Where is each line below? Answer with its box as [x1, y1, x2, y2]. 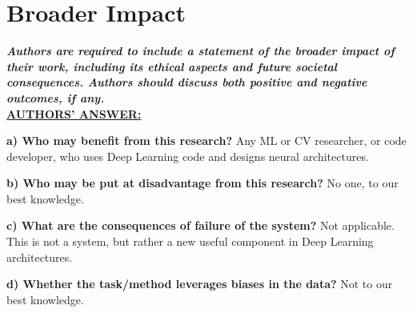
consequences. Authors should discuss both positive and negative [6, 74, 367, 90]
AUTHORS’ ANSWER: [6, 105, 142, 122]
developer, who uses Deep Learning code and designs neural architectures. [6, 147, 369, 164]
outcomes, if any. [6, 89, 105, 106]
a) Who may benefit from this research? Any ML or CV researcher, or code [6, 132, 407, 149]
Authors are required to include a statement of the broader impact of [6, 42, 395, 59]
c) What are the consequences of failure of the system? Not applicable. [6, 217, 395, 234]
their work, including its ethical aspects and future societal [6, 58, 337, 74]
